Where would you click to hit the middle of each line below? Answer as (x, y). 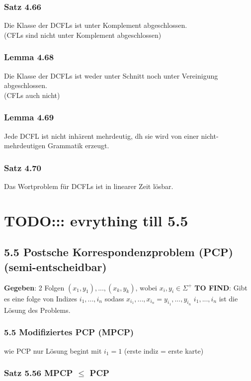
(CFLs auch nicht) (32, 95)
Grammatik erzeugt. (78, 145)
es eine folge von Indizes (41, 298)
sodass (114, 298)
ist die (228, 298)
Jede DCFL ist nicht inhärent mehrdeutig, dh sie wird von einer (101, 136)
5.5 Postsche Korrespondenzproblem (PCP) (119, 252)
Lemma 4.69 (29, 117)
